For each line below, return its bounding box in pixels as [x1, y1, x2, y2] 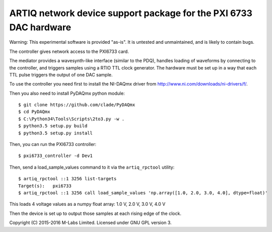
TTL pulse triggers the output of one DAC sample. [9, 71, 113, 78]
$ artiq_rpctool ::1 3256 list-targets [18, 176, 117, 182]
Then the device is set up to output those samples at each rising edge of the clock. [9, 210, 181, 216]
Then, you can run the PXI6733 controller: [9, 141, 97, 147]
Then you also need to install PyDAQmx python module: [9, 90, 125, 96]
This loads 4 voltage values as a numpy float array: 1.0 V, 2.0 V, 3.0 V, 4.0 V [9, 201, 166, 207]
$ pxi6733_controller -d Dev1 [18, 153, 93, 159]
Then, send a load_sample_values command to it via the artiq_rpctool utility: [9, 164, 175, 170]
